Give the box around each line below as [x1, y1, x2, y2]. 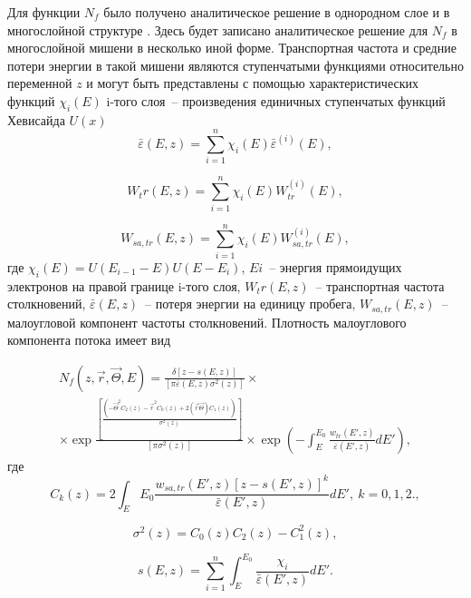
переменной [7, 74, 72, 93]
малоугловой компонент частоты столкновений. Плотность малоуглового [7, 312, 407, 331]
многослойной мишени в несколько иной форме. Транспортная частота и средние [7, 38, 457, 57]
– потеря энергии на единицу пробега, [145, 294, 356, 313]
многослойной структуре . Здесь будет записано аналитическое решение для [7, 20, 428, 39]
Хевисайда [7, 110, 65, 129]
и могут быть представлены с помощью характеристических [86, 74, 418, 93]
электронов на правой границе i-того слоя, [7, 276, 241, 295]
